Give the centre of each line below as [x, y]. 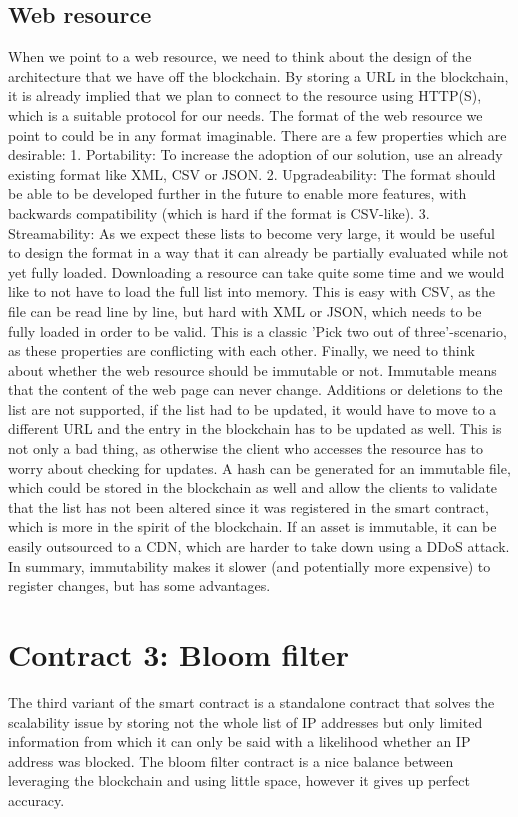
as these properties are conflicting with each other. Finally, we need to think [241, 350]
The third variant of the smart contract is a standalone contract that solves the [251, 701]
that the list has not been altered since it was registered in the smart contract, [248, 506]
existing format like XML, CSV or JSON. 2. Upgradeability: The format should [252, 173]
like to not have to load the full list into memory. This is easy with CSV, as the [251, 291]
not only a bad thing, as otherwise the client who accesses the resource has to [246, 448]
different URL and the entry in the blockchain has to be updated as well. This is [255, 428]
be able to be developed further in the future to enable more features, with [237, 193]
